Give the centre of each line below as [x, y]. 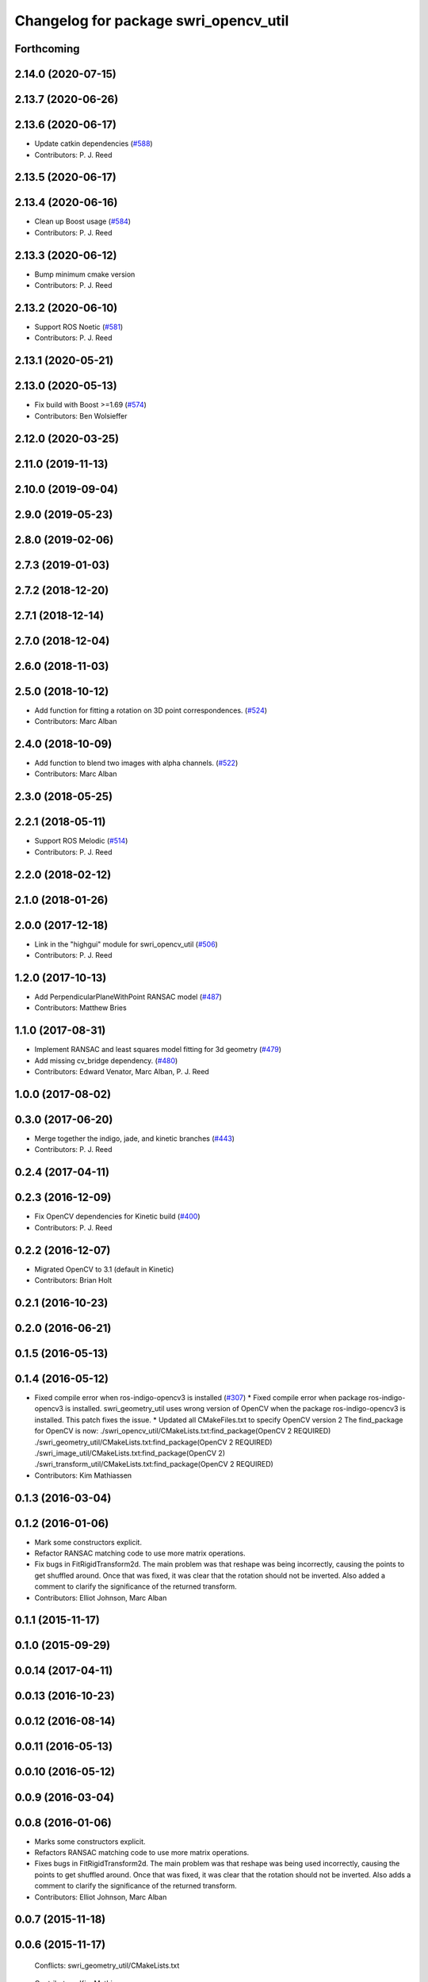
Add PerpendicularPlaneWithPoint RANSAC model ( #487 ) [128, 997]
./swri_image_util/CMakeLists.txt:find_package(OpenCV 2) [130, 1453]
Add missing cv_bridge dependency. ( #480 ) [106, 1060]
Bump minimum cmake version [85, 274]
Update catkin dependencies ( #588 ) [94, 143]
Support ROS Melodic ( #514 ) [81, 841]
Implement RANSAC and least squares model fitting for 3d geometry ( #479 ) [158, 1050]
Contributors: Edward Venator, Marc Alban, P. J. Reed [122, 1072]
